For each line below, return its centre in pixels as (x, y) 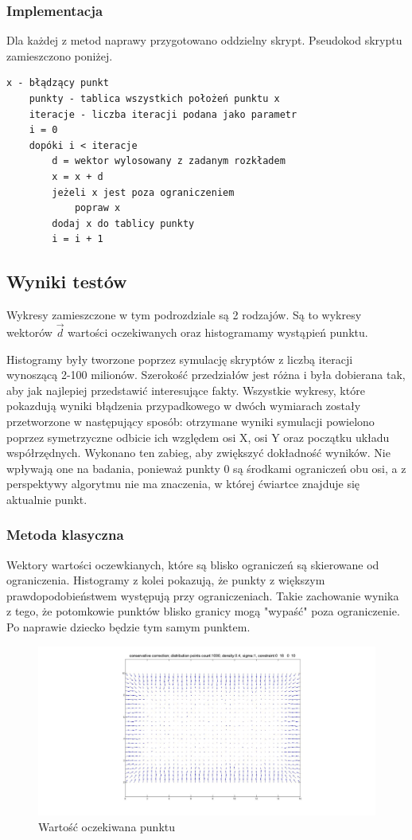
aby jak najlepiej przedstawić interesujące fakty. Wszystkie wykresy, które (186, 390)
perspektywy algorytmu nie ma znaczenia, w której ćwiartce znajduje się (183, 484)
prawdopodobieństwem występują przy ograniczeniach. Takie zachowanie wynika (203, 595)
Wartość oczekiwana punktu (107, 826)
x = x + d (78, 176)
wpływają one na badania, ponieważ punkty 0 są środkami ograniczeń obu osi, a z (206, 468)
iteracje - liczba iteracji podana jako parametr (163, 114)
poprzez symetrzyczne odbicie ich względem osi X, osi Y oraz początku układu (198, 437)
